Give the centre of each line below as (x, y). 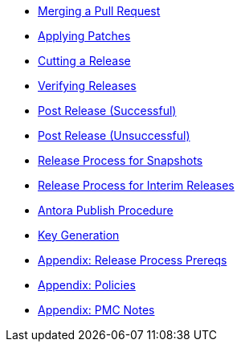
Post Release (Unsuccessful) (114, 135)
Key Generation (79, 235)
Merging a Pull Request (99, 11)
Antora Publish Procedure (106, 210)
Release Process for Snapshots (120, 160)
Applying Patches (84, 36)
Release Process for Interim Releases (136, 185)
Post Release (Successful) (107, 111)
